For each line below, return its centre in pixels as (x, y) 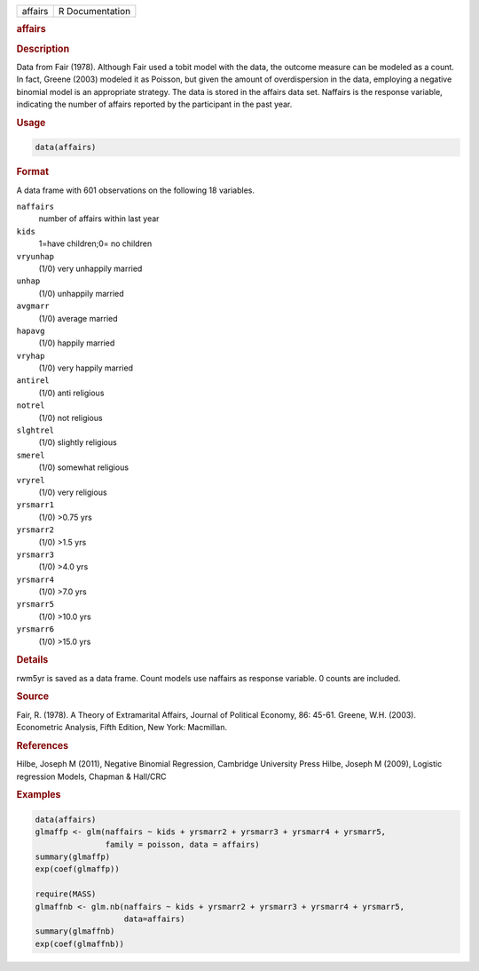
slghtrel (35, 430)
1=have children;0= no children (95, 243)
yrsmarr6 (35, 629)
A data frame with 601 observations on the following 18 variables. (136, 190)
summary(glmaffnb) (75, 931)
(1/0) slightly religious (78, 442)
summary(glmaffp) (73, 857)
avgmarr (33, 306)
